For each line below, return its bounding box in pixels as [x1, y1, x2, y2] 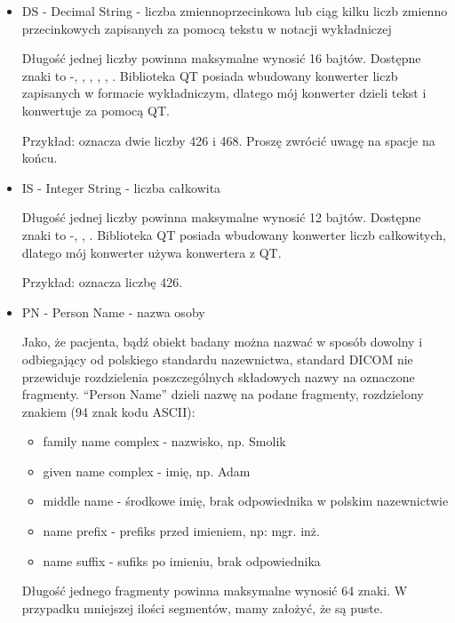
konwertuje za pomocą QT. [21, 100, 170, 119]
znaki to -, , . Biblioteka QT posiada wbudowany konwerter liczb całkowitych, [21, 225, 446, 244]
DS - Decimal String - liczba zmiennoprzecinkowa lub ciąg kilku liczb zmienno [21, 2, 448, 20]
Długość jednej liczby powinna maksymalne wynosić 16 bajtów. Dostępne [21, 49, 421, 68]
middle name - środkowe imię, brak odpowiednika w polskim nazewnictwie [43, 491, 449, 510]
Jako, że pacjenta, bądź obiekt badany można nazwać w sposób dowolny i [21, 332, 423, 351]
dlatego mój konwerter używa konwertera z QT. [21, 243, 282, 261]
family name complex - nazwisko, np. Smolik [43, 432, 286, 451]
